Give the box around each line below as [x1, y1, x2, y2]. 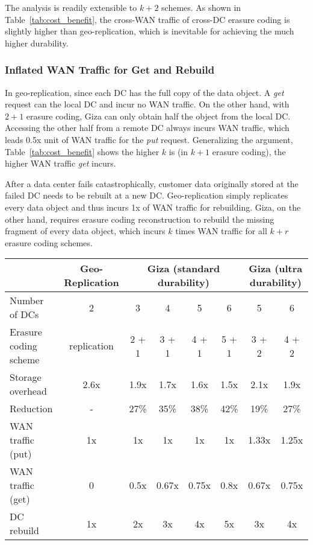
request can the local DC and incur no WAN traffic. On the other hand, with [5, 98, 290, 110]
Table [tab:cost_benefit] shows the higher [5, 145, 160, 158]
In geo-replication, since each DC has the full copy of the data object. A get [5, 86, 284, 98]
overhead [10, 384, 47, 398]
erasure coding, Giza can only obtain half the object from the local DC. [26, 109, 291, 122]
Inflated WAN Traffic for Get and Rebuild [5, 62, 215, 77]
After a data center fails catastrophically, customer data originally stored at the [5, 177, 299, 190]
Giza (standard [147, 261, 220, 276]
